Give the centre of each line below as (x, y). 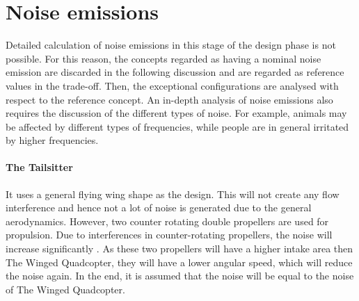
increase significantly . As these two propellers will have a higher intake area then (179, 249)
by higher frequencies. (52, 140)
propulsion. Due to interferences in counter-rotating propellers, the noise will (169, 235)
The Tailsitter (39, 167)
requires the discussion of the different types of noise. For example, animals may (176, 113)
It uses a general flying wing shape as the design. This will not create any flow (173, 194)
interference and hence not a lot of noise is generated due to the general (159, 208)
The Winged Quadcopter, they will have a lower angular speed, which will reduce (179, 262)
